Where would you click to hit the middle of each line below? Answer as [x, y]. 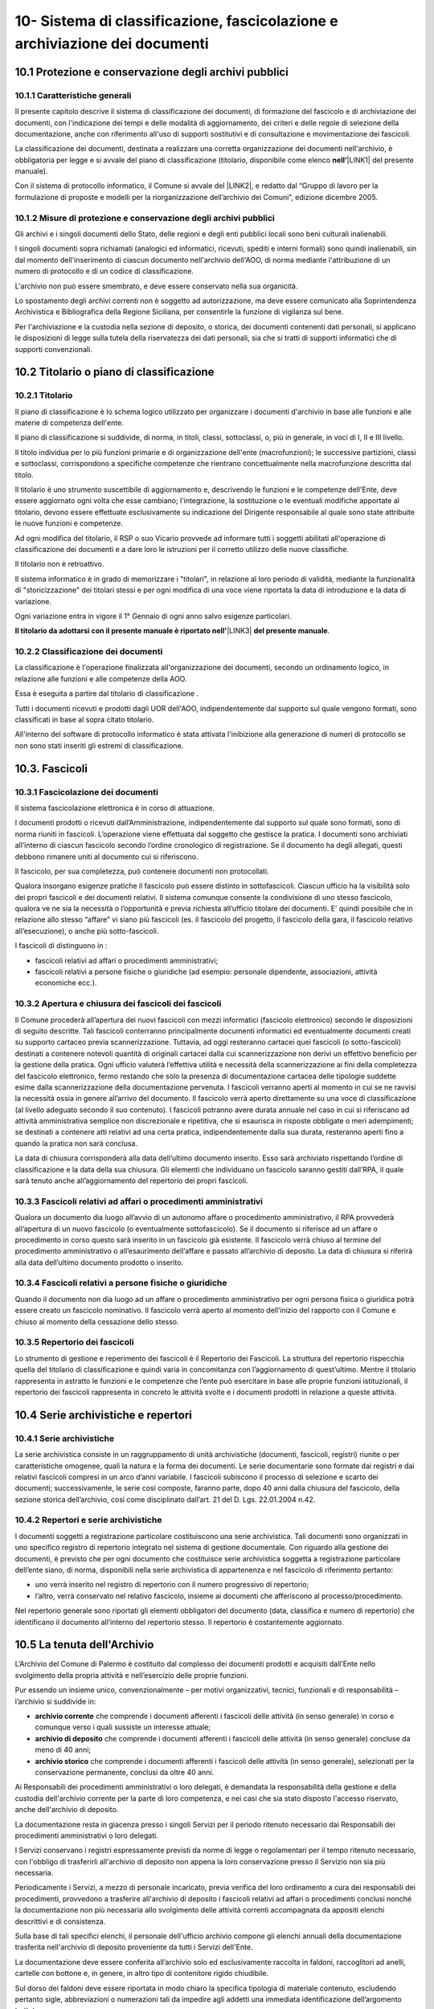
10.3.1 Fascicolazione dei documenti [86, 792]
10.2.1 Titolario [44, 395]
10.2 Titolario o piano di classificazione [115, 372]
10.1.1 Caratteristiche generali [73, 95]
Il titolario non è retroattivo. [59, 564]
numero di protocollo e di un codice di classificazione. [104, 271]
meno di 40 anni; [63, 1750]
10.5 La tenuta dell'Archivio [84, 1645]
